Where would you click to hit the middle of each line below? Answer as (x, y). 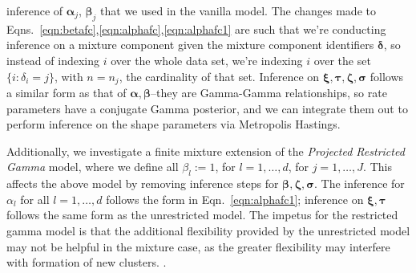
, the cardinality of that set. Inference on (219, 76)
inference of (35, 10)
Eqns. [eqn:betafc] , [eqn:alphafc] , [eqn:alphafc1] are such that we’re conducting (196, 29)
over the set (342, 60)
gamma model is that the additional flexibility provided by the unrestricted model (208, 230)
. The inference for (359, 183)
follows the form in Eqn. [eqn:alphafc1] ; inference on (235, 199)
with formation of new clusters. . (87, 262)
